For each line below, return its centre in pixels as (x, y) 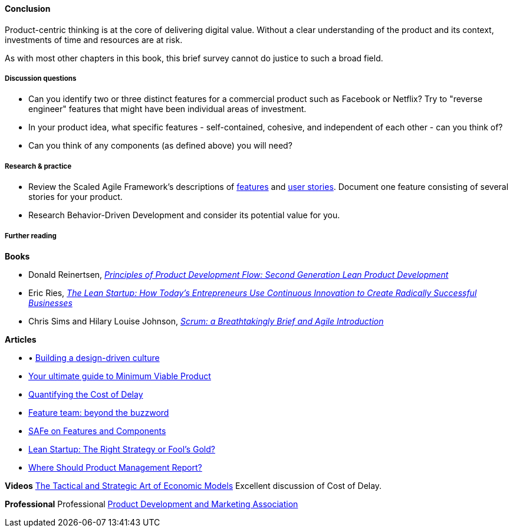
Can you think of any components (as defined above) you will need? (160, 146)
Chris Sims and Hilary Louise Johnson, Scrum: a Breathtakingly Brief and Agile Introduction (206, 321)
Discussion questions (41, 78)
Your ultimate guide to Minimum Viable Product (120, 376)
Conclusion (28, 9)
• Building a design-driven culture (94, 357)
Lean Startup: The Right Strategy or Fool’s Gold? (122, 449)
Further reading (31, 236)
